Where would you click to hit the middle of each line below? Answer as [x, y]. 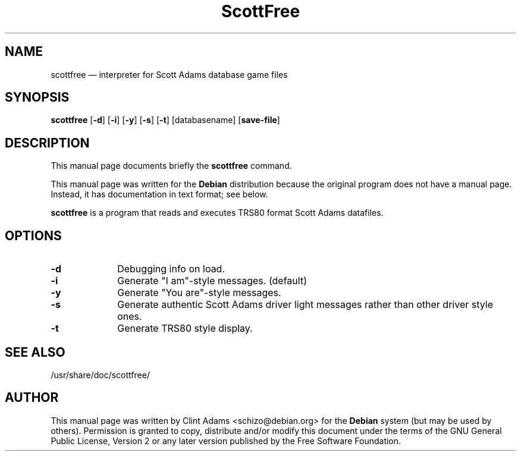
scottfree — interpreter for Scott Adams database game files [169, 74]
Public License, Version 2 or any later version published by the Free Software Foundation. [226, 441]
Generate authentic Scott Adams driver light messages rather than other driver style [305, 305]
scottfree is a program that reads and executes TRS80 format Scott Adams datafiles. [217, 213]
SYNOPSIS [37, 98]
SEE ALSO [35, 352]
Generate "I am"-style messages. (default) [212, 281]
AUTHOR [32, 398]
